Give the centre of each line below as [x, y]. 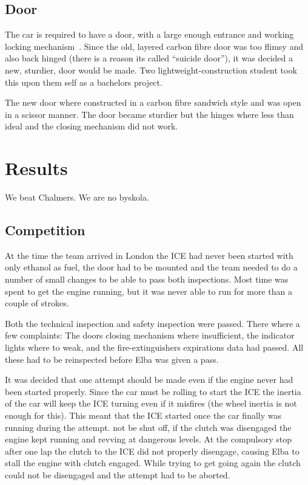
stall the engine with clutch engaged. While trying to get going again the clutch [153, 463]
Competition [45, 230]
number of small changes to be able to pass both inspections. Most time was [147, 279]
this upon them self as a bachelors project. [84, 82]
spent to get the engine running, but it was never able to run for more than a [149, 291]
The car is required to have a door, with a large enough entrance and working [149, 34]
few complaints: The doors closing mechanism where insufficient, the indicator [150, 335]
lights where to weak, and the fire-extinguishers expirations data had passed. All [154, 347]
